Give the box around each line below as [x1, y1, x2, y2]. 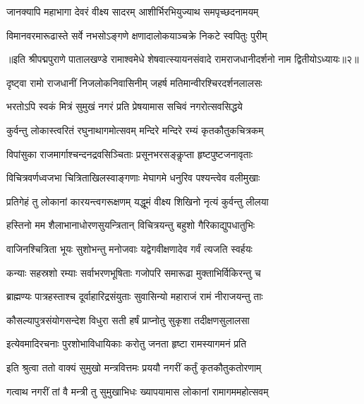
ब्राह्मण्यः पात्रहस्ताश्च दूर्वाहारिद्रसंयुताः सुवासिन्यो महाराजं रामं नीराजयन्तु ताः [6, 289, 263, 304]
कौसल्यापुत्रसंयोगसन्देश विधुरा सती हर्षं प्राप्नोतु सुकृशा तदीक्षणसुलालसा [6, 312, 250, 327]
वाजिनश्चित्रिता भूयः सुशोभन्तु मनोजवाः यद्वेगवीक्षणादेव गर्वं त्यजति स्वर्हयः [6, 241, 253, 256]
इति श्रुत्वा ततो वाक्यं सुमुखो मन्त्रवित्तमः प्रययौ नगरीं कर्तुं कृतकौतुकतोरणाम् [6, 360, 262, 374]
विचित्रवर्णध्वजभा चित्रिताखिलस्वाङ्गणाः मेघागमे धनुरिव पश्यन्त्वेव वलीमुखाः [6, 170, 260, 185]
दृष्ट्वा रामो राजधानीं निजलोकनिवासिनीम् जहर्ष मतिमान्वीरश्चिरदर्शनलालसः [6, 75, 262, 90]
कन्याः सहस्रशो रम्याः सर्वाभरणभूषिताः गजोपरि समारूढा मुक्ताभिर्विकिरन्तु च [6, 265, 261, 280]
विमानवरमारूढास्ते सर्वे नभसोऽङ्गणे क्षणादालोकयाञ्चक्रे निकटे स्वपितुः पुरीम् [6, 28, 267, 42]
